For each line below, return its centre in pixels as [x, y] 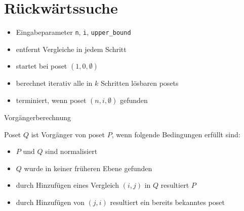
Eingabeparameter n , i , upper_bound [73, 32]
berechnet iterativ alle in [54, 83]
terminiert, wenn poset [51, 100]
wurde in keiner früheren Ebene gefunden [88, 168]
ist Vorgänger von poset [68, 134]
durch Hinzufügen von [50, 202]
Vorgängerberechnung [37, 117]
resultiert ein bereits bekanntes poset [167, 202]
